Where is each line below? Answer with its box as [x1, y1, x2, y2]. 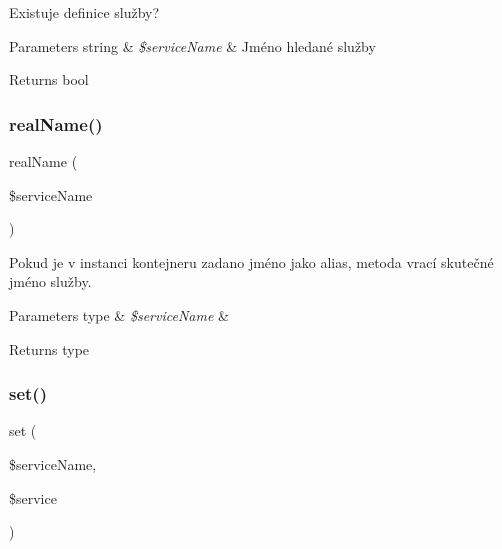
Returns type [9, 338, 90, 359]
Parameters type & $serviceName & [9, 304, 229, 325]
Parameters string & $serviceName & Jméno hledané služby [9, 35, 376, 56]
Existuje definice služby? [9, 2, 160, 22]
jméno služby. [9, 271, 92, 292]
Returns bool [9, 69, 89, 90]
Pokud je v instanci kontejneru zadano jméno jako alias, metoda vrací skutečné [9, 251, 494, 272]
